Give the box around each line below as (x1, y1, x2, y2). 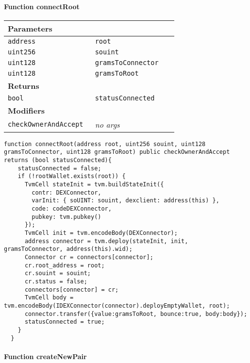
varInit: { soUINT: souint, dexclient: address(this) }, (32, 197, 219, 204)
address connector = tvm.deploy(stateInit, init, (24, 237, 188, 245)
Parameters (8, 22, 52, 34)
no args (95, 118, 120, 130)
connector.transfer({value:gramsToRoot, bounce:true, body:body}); (24, 310, 248, 317)
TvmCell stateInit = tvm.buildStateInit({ (24, 181, 164, 188)
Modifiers (8, 104, 45, 116)
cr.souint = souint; (24, 270, 91, 277)
